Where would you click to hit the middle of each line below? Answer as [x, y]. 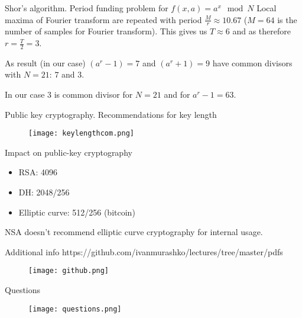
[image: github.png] [69, 271]
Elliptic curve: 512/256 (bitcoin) [77, 212]
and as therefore [262, 31]
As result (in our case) [45, 62]
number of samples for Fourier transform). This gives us [106, 31]
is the [287, 19]
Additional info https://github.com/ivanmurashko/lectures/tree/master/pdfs [144, 251]
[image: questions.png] [75, 309]
